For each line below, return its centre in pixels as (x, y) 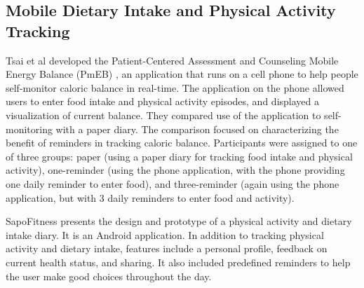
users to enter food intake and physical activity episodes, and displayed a (162, 101)
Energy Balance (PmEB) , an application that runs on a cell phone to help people (182, 74)
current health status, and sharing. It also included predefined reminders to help (178, 262)
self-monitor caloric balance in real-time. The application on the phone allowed (175, 87)
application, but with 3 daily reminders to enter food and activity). (150, 197)
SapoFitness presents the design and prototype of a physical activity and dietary (179, 221)
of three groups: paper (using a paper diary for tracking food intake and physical (179, 156)
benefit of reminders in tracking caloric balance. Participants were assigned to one (182, 143)
